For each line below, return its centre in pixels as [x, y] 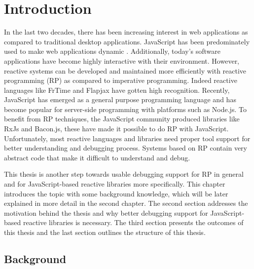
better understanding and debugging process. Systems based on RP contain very [126, 148]
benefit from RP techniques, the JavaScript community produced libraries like [122, 119]
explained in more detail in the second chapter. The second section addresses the [126, 203]
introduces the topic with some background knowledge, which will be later [116, 193]
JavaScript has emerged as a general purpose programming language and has [120, 99]
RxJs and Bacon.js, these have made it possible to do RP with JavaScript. [116, 129]
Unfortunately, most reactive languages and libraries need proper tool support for [127, 138]
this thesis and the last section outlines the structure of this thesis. [105, 232]
